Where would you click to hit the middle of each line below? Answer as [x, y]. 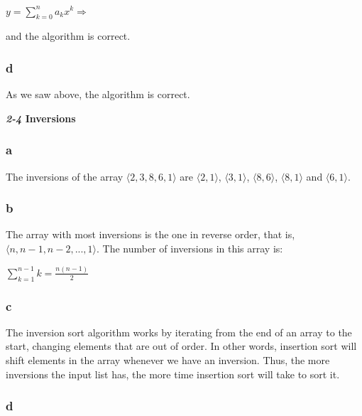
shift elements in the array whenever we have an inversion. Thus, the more [168, 360]
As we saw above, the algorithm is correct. [98, 94]
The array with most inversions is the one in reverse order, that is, [150, 234]
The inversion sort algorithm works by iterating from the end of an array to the [179, 332]
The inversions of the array [65, 176]
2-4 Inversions [41, 118]
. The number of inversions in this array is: [190, 248]
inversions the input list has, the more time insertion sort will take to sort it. [173, 374]
